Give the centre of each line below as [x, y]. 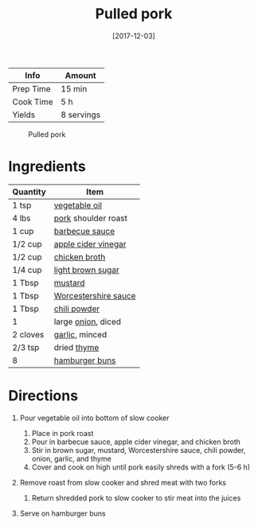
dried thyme [76, 347]
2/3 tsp [26, 347]
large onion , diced [88, 321]
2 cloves [28, 334]
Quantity [29, 192]
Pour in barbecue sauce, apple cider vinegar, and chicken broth [136, 442]
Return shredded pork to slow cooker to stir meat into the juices [136, 497]
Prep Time [31, 88]
